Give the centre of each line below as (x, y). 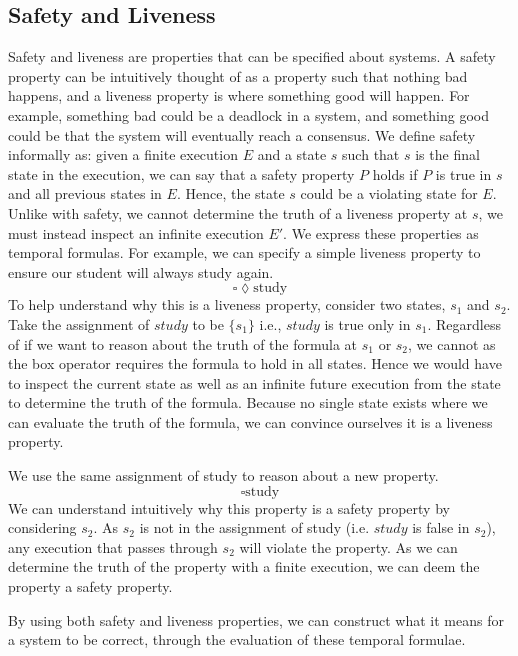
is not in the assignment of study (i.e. (254, 527)
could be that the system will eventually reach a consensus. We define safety (242, 134)
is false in (441, 527)
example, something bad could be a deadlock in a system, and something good (248, 114)
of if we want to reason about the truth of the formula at (183, 343)
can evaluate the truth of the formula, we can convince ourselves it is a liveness (250, 421)
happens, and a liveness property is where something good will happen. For (239, 95)
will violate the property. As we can (348, 546)
